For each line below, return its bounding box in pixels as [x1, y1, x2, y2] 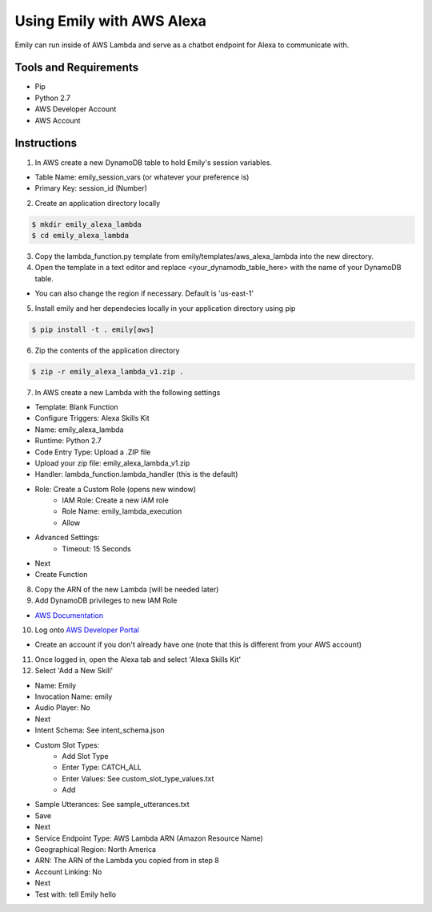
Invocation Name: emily [34, 692, 113, 701]
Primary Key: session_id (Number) [34, 184, 148, 193]
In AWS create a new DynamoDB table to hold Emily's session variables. [34, 157, 272, 167]
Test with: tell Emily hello [34, 890, 116, 899]
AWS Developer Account [34, 104, 117, 114]
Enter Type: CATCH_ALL [62, 762, 142, 773]
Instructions [14, 136, 78, 150]
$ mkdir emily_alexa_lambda [31, 220, 142, 228]
